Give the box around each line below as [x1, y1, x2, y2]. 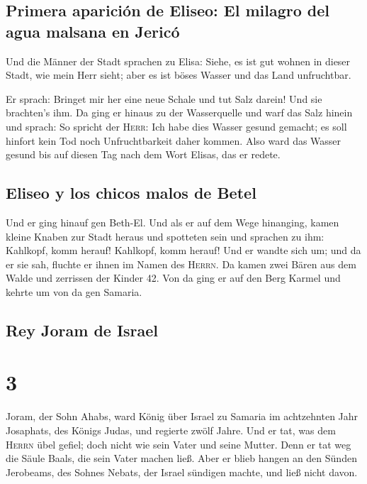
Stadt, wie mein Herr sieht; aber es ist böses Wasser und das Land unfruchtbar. [6, 67, 351, 82]
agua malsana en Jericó [6, 20, 180, 42]
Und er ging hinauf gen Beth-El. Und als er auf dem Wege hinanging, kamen [6, 214, 339, 229]
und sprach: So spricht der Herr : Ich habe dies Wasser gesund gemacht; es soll [6, 119, 347, 133]
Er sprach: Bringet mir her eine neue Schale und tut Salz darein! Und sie [6, 91, 322, 106]
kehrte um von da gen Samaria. [6, 284, 142, 299]
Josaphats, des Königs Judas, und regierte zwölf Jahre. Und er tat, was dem [6, 423, 336, 438]
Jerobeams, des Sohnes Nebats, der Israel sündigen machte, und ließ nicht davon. [6, 464, 358, 479]
